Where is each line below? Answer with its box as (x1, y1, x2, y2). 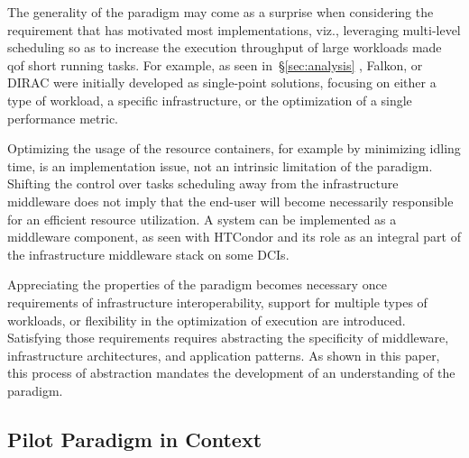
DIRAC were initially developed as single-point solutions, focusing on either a (7, 73, 437, 92)
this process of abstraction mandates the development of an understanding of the (7, 363, 455, 382)
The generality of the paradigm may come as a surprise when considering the (7, 3, 434, 21)
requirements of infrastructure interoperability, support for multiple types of (7, 292, 428, 311)
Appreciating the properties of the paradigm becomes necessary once (7, 275, 387, 294)
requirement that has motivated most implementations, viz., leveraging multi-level (7, 20, 461, 39)
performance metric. (7, 108, 119, 127)
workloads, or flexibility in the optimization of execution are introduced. (7, 310, 406, 329)
